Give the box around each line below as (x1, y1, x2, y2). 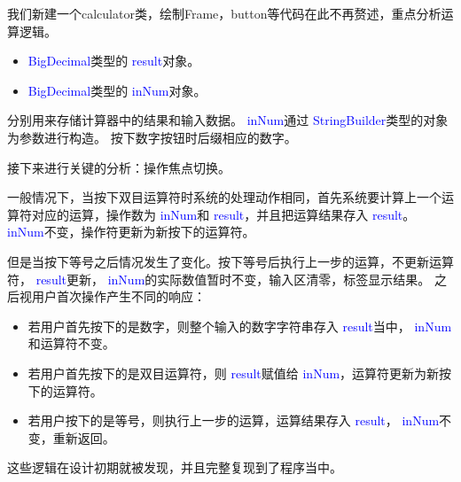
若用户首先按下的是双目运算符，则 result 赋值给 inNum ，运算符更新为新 (27, 363, 440, 382)
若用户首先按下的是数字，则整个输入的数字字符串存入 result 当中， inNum (27, 316, 452, 335)
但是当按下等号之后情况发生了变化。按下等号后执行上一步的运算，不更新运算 (7, 252, 454, 270)
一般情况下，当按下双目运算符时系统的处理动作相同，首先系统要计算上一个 (7, 188, 441, 206)
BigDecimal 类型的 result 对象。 (27, 51, 200, 70)
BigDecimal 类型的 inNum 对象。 (27, 81, 207, 99)
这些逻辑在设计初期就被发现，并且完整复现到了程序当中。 (7, 458, 342, 477)
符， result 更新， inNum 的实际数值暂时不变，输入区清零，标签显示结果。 (7, 269, 431, 288)
